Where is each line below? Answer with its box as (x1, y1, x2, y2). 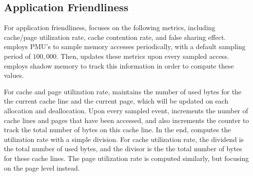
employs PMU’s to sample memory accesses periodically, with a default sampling (4, 41, 246, 52)
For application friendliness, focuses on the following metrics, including (4, 22, 215, 33)
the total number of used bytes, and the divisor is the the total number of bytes (4, 143, 242, 154)
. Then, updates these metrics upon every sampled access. (56, 51, 229, 61)
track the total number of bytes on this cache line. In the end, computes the (4, 124, 231, 135)
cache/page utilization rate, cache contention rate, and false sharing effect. (4, 32, 226, 42)
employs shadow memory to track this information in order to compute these (4, 60, 234, 70)
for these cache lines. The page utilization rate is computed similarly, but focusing (4, 153, 249, 163)
